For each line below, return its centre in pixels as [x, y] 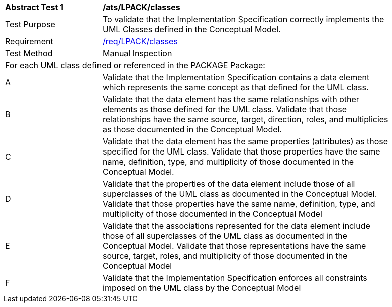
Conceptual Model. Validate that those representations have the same [234, 246]
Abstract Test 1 [34, 7]
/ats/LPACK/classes [141, 7]
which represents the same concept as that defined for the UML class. [236, 87]
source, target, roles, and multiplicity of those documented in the [225, 256]
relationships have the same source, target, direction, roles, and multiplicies [246, 119]
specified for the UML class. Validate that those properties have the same [241, 151]
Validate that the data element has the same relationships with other [231, 99]
